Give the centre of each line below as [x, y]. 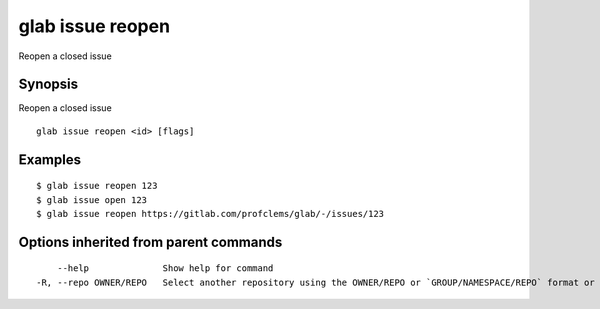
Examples [50, 159]
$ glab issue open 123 [92, 199]
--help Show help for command [165, 268]
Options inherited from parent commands [150, 241]
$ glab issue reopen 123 [97, 186]
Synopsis [48, 84]
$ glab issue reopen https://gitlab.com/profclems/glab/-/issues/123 [210, 214]
